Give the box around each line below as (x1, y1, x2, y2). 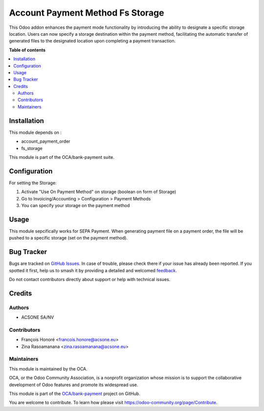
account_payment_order (21, 138, 70, 144)
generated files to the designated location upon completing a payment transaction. (9, 38, 176, 44)
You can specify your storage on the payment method (21, 203, 130, 208)
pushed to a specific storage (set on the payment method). (9, 235, 128, 241)
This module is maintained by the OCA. (9, 366, 88, 371)
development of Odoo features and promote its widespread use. (9, 382, 138, 388)
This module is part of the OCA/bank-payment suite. (9, 154, 114, 160)
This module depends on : (9, 130, 62, 135)
